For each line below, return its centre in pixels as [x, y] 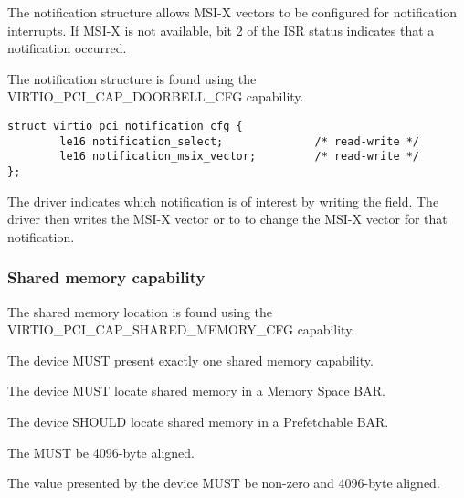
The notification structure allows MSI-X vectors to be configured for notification [232, 12]
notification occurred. [67, 48]
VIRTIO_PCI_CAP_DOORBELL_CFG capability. [156, 96]
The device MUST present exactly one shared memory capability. [190, 360]
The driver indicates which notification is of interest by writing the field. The [223, 201]
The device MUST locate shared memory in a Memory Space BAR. [196, 391]
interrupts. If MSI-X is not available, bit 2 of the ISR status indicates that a [221, 30]
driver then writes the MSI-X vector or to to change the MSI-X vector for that [227, 219]
